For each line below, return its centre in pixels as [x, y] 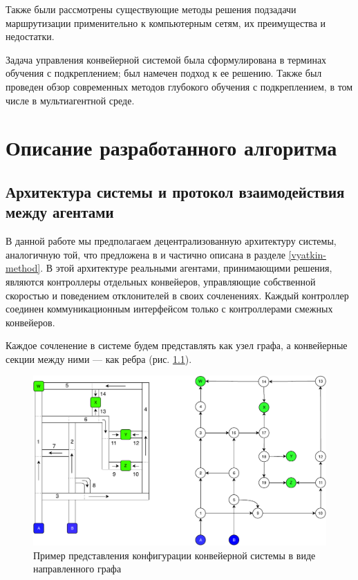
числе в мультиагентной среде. [70, 100]
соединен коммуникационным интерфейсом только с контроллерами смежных [169, 309]
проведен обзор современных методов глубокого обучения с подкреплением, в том [179, 86]
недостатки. [30, 36]
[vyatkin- [307, 254]
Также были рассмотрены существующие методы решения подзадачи [151, 9]
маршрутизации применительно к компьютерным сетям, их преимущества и [166, 22]
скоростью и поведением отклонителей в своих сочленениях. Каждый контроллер [177, 295]
